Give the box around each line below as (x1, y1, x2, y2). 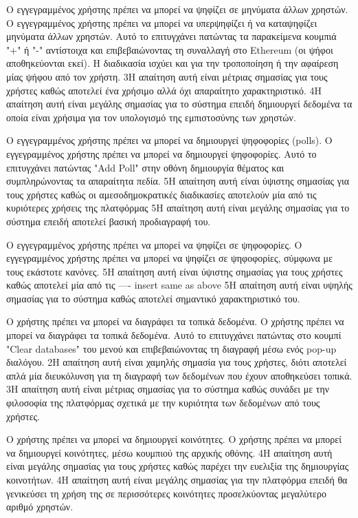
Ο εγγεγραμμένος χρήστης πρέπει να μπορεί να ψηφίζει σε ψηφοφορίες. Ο (6, 237, 302, 251)
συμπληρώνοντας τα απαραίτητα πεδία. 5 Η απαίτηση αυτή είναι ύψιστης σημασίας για (6, 174, 350, 188)
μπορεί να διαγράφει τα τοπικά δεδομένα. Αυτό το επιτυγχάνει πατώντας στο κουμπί (6, 328, 342, 342)
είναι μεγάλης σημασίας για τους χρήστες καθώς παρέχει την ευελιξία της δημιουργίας (6, 459, 349, 473)
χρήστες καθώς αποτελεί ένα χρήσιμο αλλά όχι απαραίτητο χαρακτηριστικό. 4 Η (6, 83, 322, 97)
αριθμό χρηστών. (6, 499, 74, 514)
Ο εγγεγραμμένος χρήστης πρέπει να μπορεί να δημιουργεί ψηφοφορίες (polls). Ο (6, 133, 333, 147)
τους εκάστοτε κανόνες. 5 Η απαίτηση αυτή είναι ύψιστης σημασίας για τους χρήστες (6, 264, 343, 278)
